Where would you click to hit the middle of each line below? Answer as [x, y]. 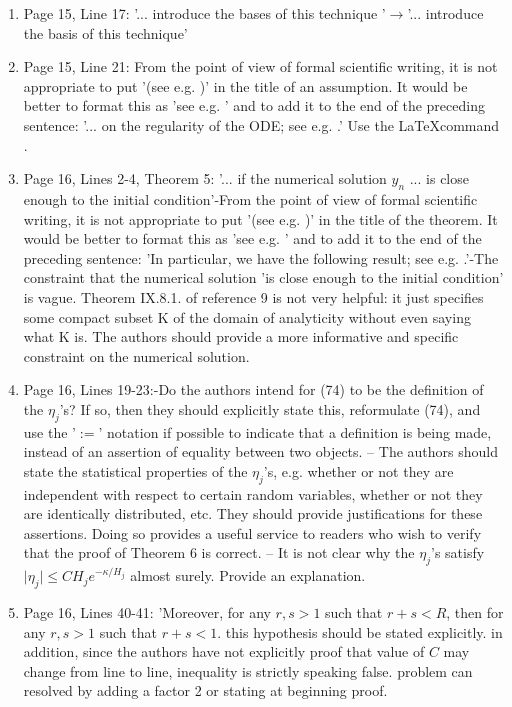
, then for [475, 612]
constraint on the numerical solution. [136, 355]
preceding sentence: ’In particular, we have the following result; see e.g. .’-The [261, 257]
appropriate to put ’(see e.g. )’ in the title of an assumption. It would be [245, 85]
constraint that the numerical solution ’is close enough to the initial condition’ [263, 277]
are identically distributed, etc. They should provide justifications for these [253, 513]
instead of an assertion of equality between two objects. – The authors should [260, 451]
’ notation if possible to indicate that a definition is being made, [295, 431]
